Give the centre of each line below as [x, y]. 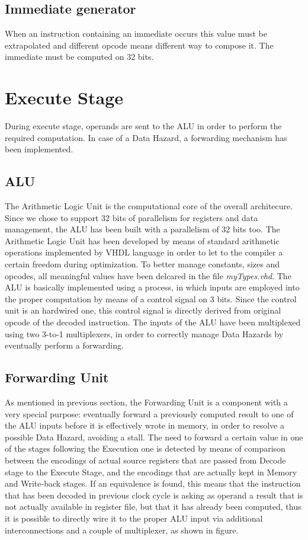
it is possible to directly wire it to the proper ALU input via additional [134, 518]
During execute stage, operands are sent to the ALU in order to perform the [143, 126]
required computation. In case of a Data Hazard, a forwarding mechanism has [146, 137]
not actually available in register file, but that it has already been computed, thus [153, 507]
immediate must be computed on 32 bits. [79, 57]
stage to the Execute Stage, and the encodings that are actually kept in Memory [151, 472]
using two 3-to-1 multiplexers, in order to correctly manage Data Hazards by [144, 333]
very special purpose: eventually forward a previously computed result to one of [149, 413]
